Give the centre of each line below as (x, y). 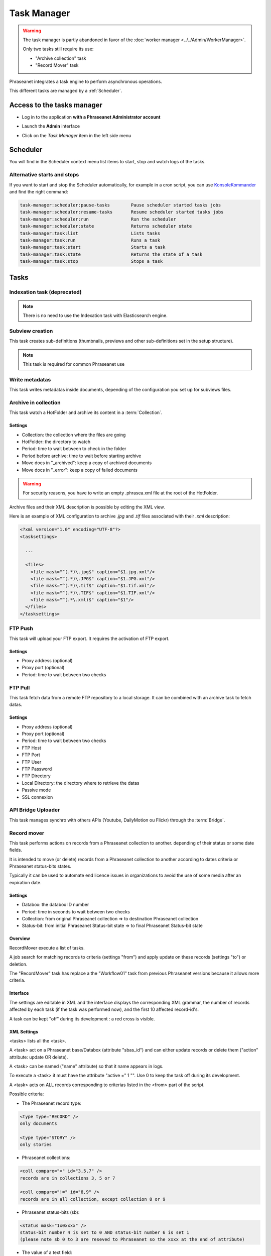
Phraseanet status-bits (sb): (51, 1212)
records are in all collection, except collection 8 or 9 (93, 1199)
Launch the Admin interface (51, 126)
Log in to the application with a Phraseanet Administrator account (91, 117)
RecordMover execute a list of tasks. (47, 948)
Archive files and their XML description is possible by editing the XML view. (87, 507)
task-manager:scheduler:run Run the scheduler (98, 219)
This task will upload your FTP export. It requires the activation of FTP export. (90, 639)
